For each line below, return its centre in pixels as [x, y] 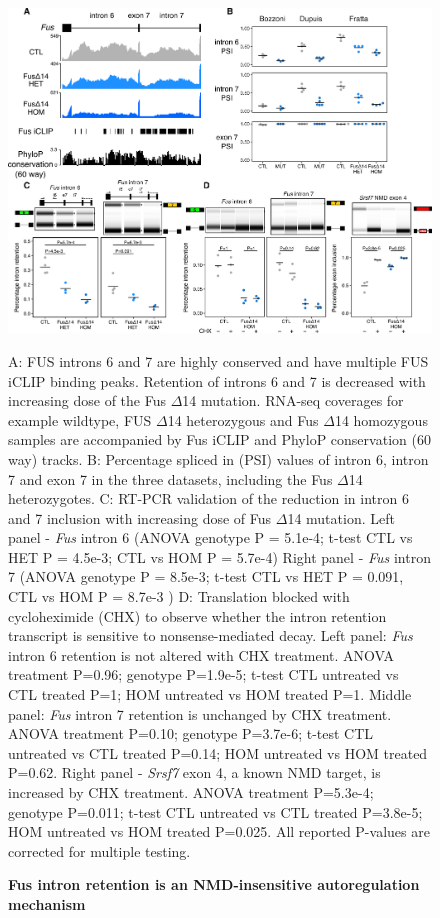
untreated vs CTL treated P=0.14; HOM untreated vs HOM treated [218, 752]
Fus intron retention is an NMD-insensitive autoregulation [214, 884]
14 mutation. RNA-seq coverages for [293, 400]
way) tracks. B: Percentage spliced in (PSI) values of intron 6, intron [218, 458]
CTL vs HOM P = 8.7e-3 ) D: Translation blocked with [179, 596]
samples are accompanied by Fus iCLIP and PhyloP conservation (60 [219, 439]
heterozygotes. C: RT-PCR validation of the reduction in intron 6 [208, 498]
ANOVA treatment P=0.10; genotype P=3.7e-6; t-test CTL [191, 733]
